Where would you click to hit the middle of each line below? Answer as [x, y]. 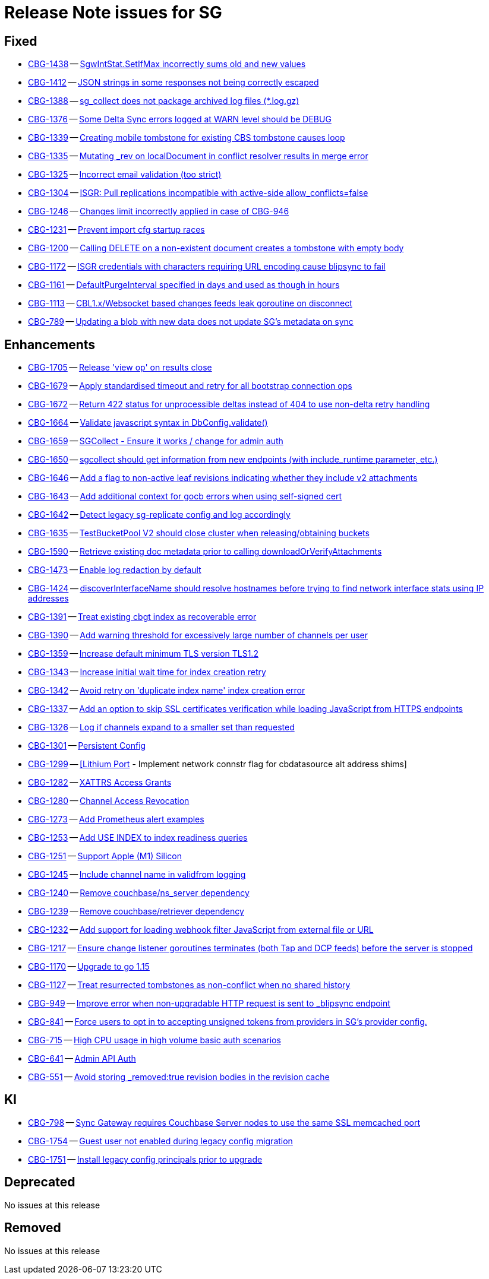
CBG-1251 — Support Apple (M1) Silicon [105, 856]
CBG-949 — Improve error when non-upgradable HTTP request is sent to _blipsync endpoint [209, 1003]
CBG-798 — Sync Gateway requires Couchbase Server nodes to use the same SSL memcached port [224, 1122]
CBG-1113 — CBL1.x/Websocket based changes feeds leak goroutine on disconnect [190, 303]
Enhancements [50, 344]
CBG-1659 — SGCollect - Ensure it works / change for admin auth [156, 441]
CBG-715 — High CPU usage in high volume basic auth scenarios [154, 1040]
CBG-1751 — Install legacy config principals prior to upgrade [145, 1159]
